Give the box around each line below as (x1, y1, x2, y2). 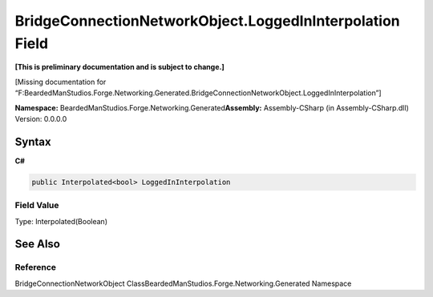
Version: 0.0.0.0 (14, 114, 67, 123)
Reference (14, 262, 56, 273)
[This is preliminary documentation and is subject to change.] (14, 62, 225, 72)
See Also (14, 237, 60, 251)
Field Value (14, 200, 59, 211)
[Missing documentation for (14, 77, 107, 86)
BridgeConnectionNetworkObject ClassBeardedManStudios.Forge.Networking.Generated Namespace (14, 279, 352, 288)
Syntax (14, 134, 51, 148)
